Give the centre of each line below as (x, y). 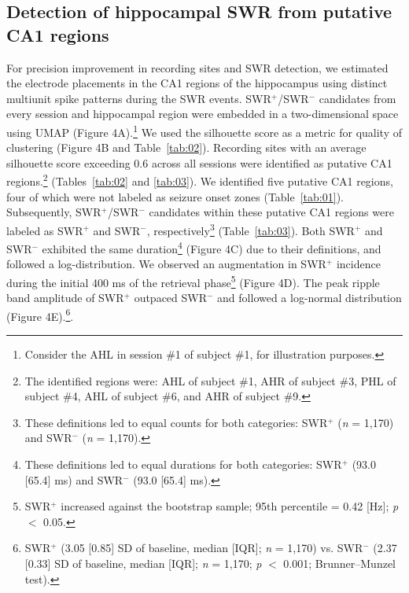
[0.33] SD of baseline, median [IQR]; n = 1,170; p (143, 563)
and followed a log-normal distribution (310, 298)
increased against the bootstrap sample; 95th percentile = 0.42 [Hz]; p (230, 506)
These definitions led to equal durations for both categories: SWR (183, 464)
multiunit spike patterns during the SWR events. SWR (139, 98)
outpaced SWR (171, 298)
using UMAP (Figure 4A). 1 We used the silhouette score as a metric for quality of (204, 131)
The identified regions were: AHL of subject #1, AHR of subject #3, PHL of (210, 380)
